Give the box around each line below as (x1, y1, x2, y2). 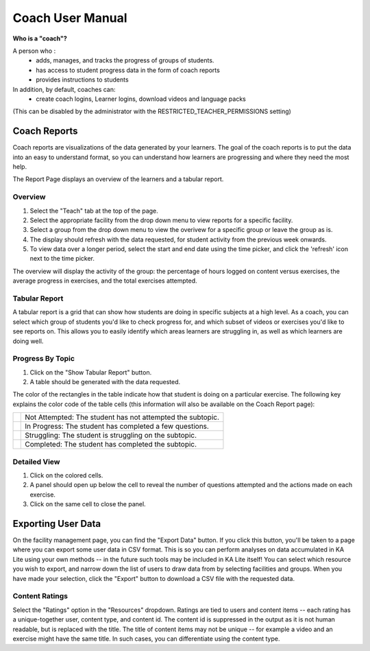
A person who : (12, 47, 56, 55)
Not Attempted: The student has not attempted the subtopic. (25, 412, 219, 422)
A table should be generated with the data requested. (29, 378, 181, 386)
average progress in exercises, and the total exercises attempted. (12, 276, 198, 285)
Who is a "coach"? (12, 34, 68, 43)
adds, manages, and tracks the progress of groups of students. (36, 56, 214, 64)
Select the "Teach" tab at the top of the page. (29, 206, 159, 215)
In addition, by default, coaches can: (12, 85, 116, 93)
